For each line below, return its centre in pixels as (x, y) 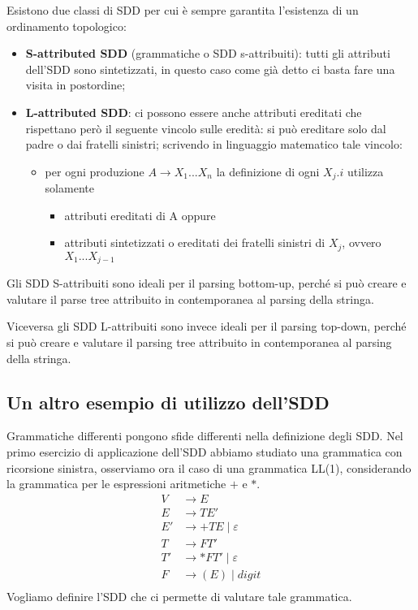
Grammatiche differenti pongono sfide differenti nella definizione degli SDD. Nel (205, 436)
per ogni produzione (95, 171)
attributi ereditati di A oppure (140, 215)
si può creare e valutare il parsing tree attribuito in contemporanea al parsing (199, 342)
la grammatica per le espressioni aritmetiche (116, 484)
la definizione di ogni (268, 171)
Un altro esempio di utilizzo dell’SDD (168, 402)
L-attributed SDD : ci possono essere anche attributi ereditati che (194, 112)
